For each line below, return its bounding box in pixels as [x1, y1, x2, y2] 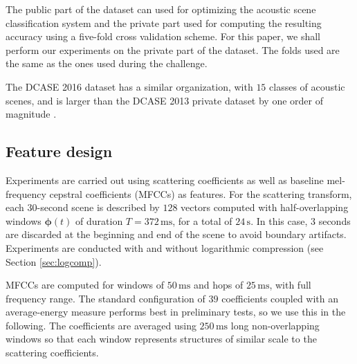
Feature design [6, 140, 113, 162]
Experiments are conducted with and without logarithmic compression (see [6, 240, 324, 255]
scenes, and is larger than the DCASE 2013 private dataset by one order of [6, 93, 323, 107]
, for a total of [172, 213, 232, 228]
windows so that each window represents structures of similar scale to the [6, 331, 317, 346]
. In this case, [250, 213, 308, 228]
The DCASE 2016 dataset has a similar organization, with [6, 79, 253, 93]
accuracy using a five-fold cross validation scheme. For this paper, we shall [6, 29, 321, 44]
